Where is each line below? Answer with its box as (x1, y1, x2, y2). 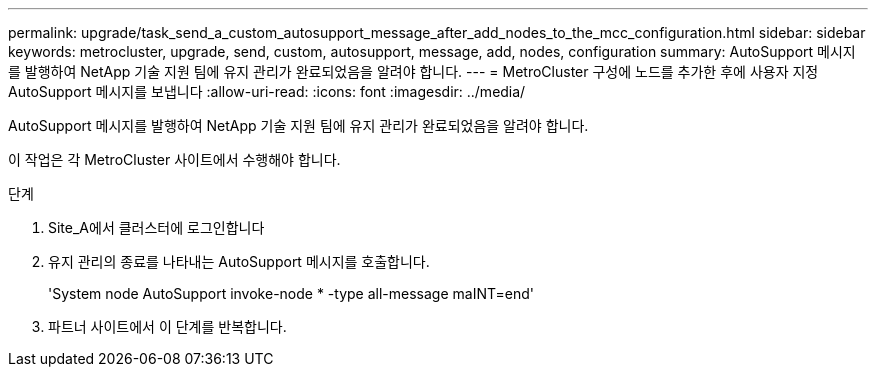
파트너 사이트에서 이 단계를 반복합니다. (48, 318, 287, 335)
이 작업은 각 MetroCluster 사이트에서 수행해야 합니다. (8, 151, 341, 168)
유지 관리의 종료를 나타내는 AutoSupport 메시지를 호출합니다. (48, 253, 430, 270)
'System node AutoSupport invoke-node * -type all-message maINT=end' (48, 285, 535, 302)
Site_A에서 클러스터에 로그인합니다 (48, 219, 265, 236)
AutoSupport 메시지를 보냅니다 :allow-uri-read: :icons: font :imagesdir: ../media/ (8, 83, 526, 100)
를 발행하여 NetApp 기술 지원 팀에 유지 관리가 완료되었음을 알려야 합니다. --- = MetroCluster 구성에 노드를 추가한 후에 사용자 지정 (8, 63, 819, 80)
